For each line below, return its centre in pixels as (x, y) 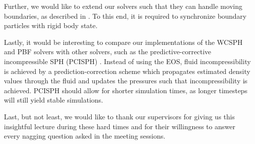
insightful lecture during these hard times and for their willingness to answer (120, 126)
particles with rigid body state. (51, 25)
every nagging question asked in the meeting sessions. (85, 136)
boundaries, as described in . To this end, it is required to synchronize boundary (125, 16)
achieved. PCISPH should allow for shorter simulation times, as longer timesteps (126, 90)
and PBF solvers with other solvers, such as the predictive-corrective (108, 52)
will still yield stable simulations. (54, 100)
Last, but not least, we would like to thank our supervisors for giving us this (119, 116)
